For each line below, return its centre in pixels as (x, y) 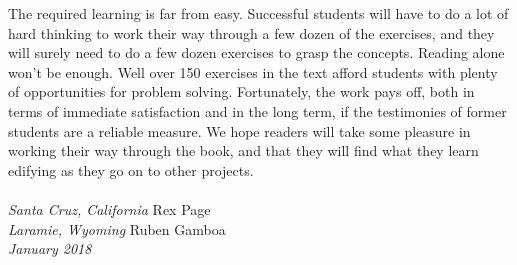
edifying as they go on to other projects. (131, 169)
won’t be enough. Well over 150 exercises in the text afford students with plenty (253, 71)
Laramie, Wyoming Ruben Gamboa (117, 228)
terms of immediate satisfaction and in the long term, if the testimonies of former (257, 110)
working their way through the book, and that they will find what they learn (243, 150)
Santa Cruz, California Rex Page (109, 208)
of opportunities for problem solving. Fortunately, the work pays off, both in (241, 91)
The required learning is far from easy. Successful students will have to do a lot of (258, 13)
